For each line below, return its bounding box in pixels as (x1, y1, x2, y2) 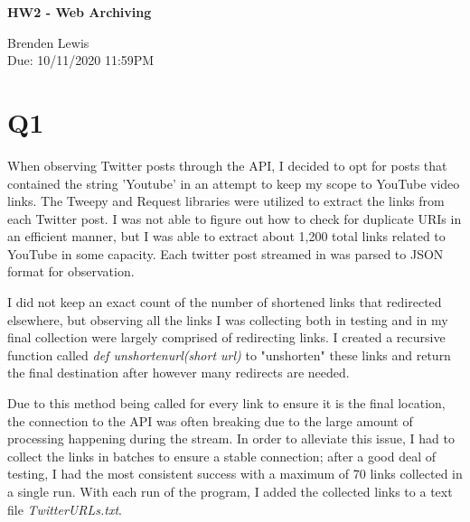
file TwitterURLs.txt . (7, 499, 122, 518)
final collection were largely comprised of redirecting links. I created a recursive (7, 328, 446, 347)
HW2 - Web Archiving (7, 3, 152, 21)
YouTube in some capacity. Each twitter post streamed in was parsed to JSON (7, 244, 444, 263)
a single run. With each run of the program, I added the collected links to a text (7, 482, 453, 500)
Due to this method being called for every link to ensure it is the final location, (7, 394, 446, 413)
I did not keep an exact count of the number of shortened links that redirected (7, 293, 442, 312)
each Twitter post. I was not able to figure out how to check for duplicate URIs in (7, 209, 462, 228)
